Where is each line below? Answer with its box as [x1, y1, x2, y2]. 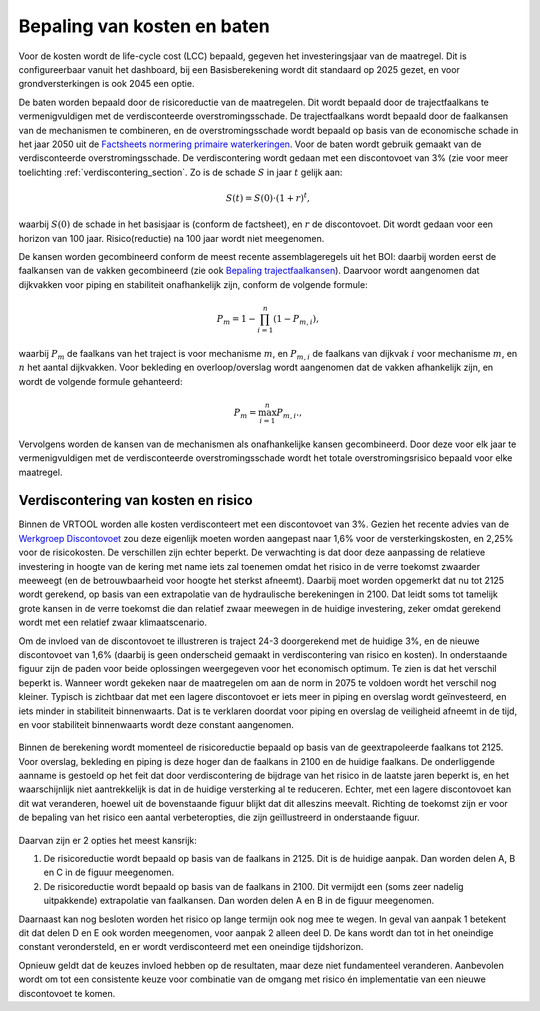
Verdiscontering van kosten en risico [18, 492, 254, 509]
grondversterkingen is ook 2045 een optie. [18, 78, 195, 90]
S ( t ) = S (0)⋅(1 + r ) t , [225, 191, 310, 204]
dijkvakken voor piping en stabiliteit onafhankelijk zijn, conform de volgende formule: [18, 278, 369, 290]
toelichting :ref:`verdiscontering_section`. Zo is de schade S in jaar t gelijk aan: [18, 166, 343, 178]
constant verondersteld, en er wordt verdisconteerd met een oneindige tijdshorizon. [18, 941, 364, 953]
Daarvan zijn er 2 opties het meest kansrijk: [18, 834, 197, 846]
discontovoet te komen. [18, 987, 116, 999]
